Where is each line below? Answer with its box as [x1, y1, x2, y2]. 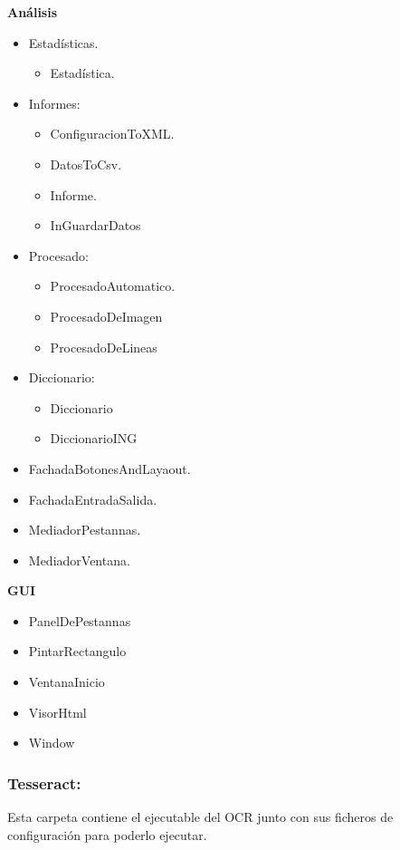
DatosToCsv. [50, 154, 122, 173]
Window [28, 733, 75, 752]
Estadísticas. [28, 33, 99, 52]
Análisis [7, 3, 58, 21]
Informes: [28, 93, 81, 112]
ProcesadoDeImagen [50, 306, 163, 325]
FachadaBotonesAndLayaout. [28, 459, 191, 478]
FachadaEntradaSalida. [28, 489, 157, 508]
